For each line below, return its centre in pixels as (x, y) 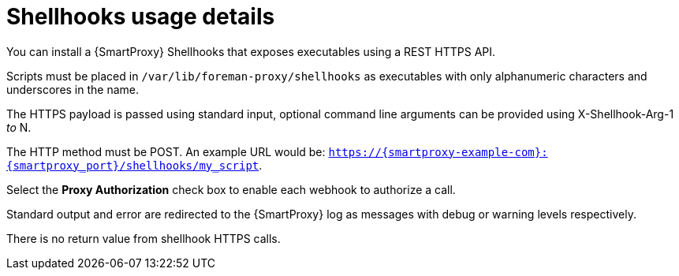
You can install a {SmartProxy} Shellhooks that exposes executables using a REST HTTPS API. (251, 51)
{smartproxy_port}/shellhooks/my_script (133, 165)
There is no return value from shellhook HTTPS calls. (144, 238)
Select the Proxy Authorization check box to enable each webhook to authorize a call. (231, 189)
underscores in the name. (73, 89)
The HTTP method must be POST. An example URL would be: (166, 151)
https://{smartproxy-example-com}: (438, 152)
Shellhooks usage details (141, 17)
